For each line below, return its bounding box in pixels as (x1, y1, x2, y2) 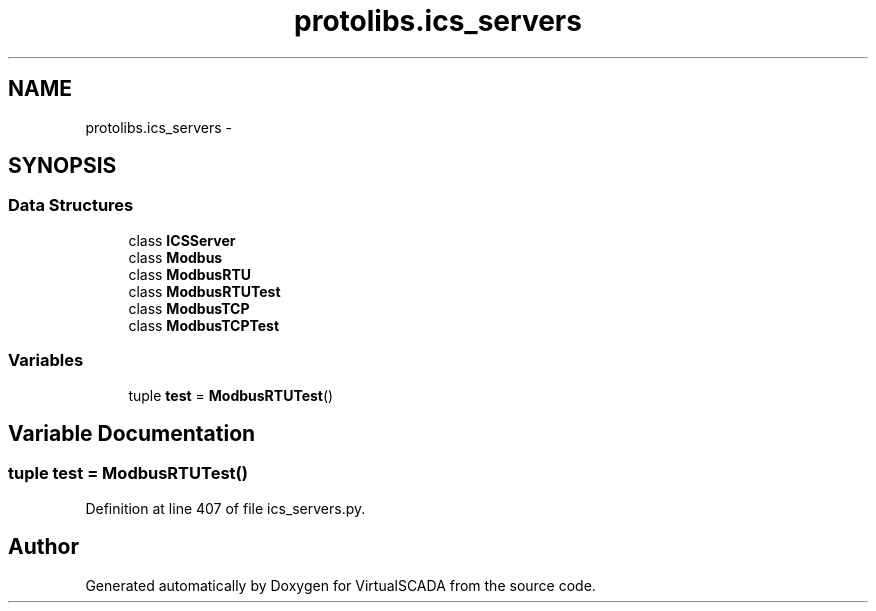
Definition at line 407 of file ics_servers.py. (85, 499, 366, 517)
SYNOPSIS (8, 153, 117, 179)
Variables (8, 350, 84, 371)
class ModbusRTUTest (128, 282, 281, 300)
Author (8, 534, 79, 560)
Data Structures (8, 195, 134, 216)
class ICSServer (128, 231, 236, 249)
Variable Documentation (8, 420, 256, 446)
